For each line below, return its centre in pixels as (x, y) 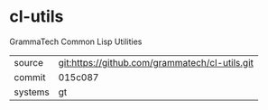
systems (32, 92)
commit (30, 77)
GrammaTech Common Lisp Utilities (76, 41)
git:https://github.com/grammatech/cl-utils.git (156, 62)
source (28, 62)
